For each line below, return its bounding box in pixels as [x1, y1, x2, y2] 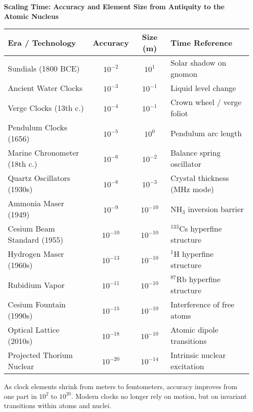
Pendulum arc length [170, 127, 242, 139]
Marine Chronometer [8, 147, 79, 159]
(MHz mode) [170, 183, 214, 195]
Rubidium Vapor [8, 279, 65, 290]
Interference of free [170, 299, 235, 310]
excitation [170, 360, 204, 372]
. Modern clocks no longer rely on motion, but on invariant [71, 391, 247, 401]
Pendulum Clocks [8, 122, 68, 133]
